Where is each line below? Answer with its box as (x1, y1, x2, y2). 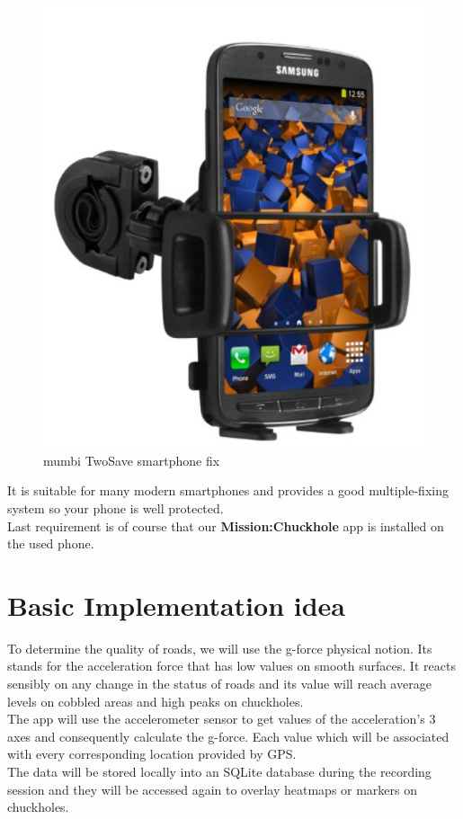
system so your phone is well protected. (7, 498, 224, 517)
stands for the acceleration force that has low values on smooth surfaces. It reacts (7, 656, 456, 675)
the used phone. (7, 534, 94, 553)
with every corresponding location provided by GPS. (7, 744, 297, 763)
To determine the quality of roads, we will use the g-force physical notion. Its (7, 638, 432, 657)
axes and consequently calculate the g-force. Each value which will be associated (7, 726, 450, 745)
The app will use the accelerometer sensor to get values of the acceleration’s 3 (7, 709, 436, 728)
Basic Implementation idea (7, 586, 345, 623)
